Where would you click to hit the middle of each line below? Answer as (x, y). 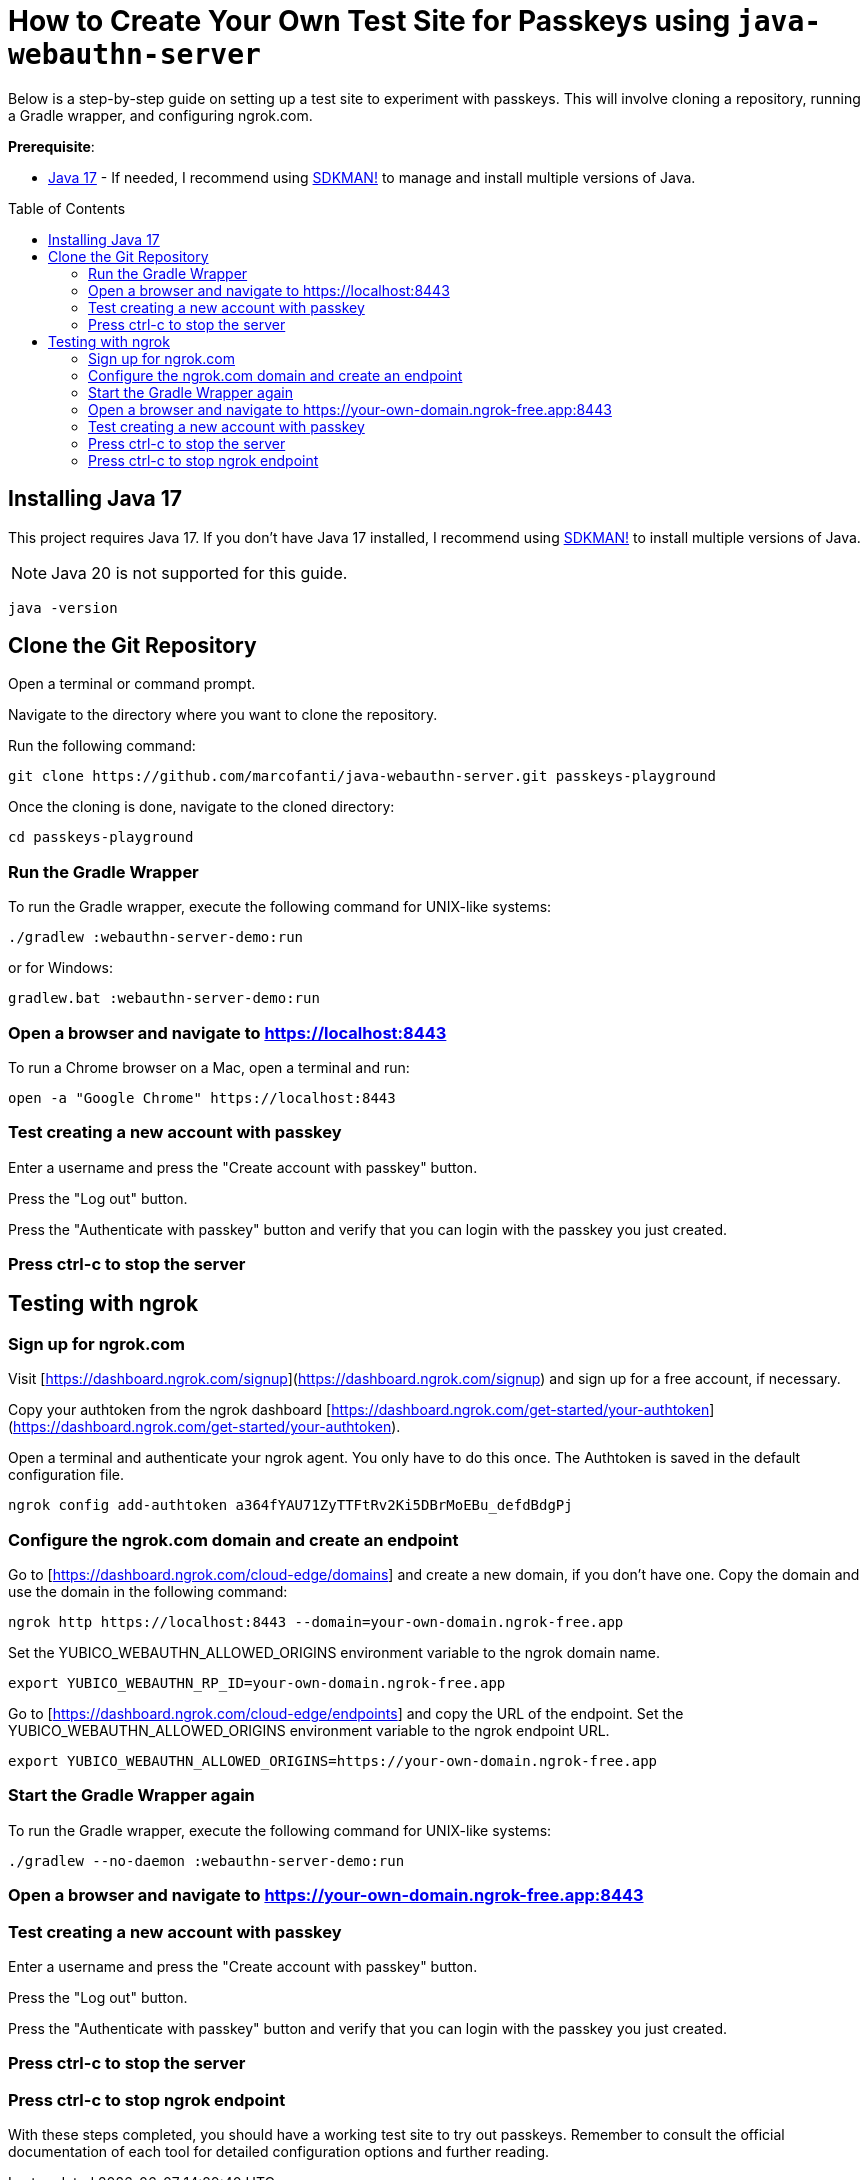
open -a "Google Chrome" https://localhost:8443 (202, 1097)
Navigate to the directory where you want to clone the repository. (223, 715)
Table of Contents (67, 208)
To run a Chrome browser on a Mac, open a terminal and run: (209, 1067)
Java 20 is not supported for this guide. (199, 572)
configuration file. (66, 1475)
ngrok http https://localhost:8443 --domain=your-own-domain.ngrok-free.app (316, 1622)
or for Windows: (61, 968)
